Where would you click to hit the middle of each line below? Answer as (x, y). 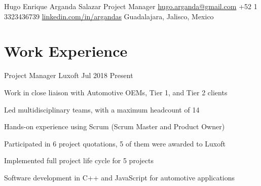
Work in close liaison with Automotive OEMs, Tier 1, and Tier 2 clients (116, 92)
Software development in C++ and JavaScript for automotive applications (120, 177)
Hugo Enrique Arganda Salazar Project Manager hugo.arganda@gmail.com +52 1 (131, 6)
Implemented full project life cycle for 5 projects (79, 160)
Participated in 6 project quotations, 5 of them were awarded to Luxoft (115, 143)
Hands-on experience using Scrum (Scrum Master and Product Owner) (115, 126)
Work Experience (66, 51)
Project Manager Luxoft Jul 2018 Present (69, 75)
